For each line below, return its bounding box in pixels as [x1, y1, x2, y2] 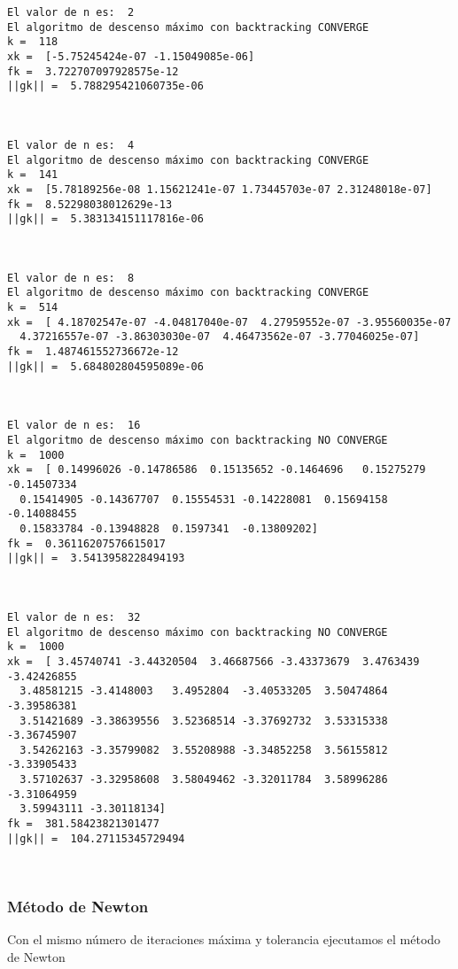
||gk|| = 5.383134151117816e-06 [7, 213, 204, 226]
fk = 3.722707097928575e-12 [7, 65, 179, 78]
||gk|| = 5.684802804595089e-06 [7, 360, 204, 373]
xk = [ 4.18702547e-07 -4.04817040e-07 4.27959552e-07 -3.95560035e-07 [7, 315, 452, 329]
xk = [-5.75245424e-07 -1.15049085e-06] [7, 50, 255, 63]
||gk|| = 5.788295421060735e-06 [7, 80, 204, 93]
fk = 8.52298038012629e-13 [7, 198, 173, 211]
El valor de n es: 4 [7, 138, 135, 151]
